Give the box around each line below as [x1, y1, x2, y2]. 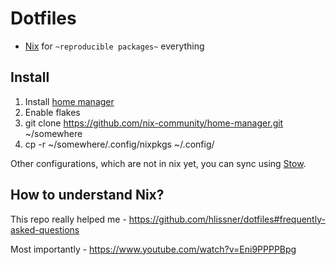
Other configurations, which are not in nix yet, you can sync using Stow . [10, 157, 307, 169]
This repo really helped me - [10, 213, 127, 225]
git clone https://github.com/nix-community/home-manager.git [24, 117, 284, 129]
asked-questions [10, 223, 80, 236]
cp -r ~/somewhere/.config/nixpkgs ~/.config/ [24, 138, 215, 150]
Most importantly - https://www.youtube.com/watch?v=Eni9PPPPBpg [10, 243, 297, 255]
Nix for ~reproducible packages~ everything [24, 40, 205, 52]
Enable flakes [24, 106, 81, 118]
